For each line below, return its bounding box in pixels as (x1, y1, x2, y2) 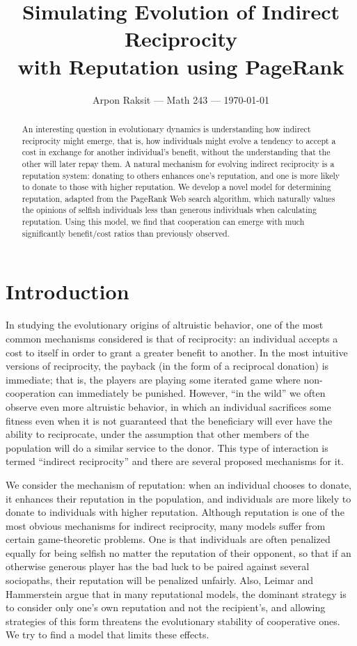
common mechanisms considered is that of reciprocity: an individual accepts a (6, 331, 338, 345)
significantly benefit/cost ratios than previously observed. (22, 227, 230, 239)
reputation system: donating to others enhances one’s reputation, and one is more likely (22, 169, 340, 181)
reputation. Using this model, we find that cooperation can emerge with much (22, 216, 305, 228)
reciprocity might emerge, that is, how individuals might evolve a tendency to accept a (22, 134, 336, 146)
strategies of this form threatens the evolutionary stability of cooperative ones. (6, 613, 340, 628)
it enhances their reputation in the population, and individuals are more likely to (6, 491, 351, 505)
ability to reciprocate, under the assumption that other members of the (6, 427, 309, 441)
